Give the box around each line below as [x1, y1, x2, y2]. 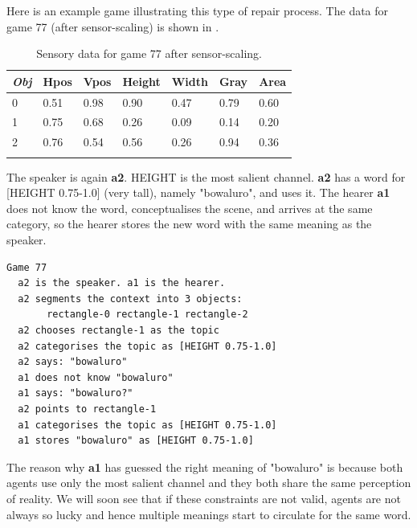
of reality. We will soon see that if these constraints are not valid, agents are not [6, 489, 401, 506]
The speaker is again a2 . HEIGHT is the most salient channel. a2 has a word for [6, 168, 406, 185]
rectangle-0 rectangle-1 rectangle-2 [47, 309, 248, 321]
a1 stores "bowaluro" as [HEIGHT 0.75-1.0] [18, 435, 254, 447]
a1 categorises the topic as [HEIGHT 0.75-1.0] [18, 419, 277, 431]
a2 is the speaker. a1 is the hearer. [18, 277, 226, 289]
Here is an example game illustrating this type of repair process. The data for [6, 2, 389, 18]
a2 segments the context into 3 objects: [18, 293, 243, 305]
